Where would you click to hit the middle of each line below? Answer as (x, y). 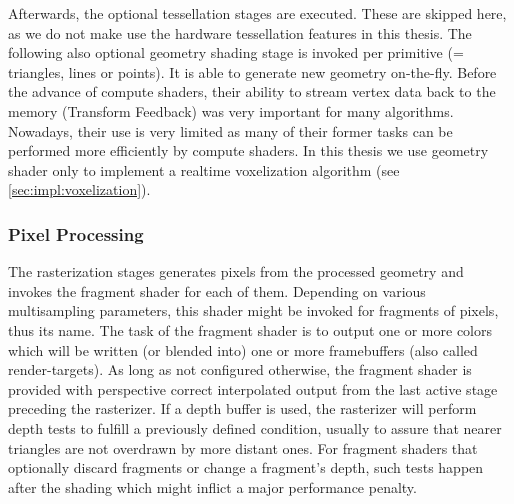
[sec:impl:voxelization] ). (79, 189)
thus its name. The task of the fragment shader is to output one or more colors (250, 329)
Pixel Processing (76, 233)
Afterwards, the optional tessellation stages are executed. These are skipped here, (257, 13)
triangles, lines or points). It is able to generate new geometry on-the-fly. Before (252, 71)
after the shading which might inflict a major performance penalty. (212, 486)
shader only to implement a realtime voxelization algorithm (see (204, 169)
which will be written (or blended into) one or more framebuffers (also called (243, 349)
